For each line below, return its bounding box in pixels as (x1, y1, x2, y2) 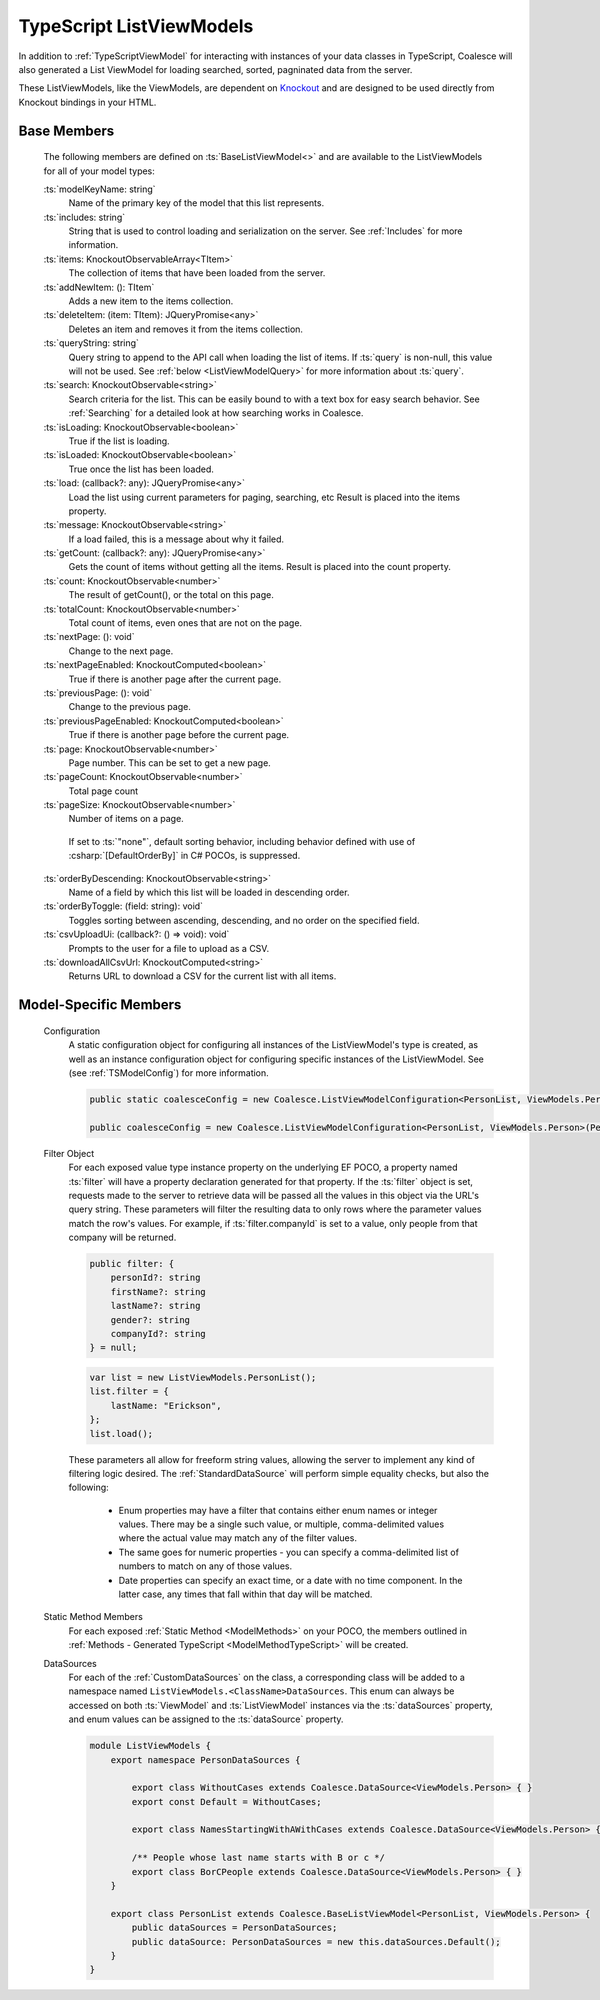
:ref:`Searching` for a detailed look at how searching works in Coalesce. (68, 407, 364, 419)
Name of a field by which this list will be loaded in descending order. (68, 886, 350, 899)
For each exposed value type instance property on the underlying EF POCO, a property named (68, 1161, 459, 1174)
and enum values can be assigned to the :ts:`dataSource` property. (68, 1713, 344, 1725)
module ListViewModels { (89, 1740, 212, 1752)
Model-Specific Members (18, 996, 182, 1014)
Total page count (68, 785, 139, 797)
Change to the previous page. (68, 701, 192, 713)
